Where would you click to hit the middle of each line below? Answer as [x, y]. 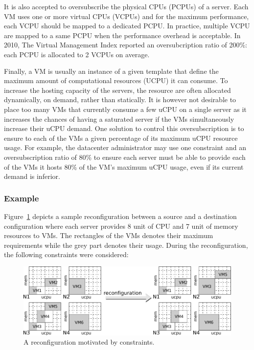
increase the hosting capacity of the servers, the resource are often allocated [117, 90]
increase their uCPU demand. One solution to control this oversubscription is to [124, 128]
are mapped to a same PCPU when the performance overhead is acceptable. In [122, 35]
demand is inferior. [32, 176]
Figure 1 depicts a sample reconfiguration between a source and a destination [120, 216]
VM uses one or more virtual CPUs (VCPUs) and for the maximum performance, [127, 16]
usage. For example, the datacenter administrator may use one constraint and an [125, 147]
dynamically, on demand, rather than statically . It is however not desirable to [120, 99]
